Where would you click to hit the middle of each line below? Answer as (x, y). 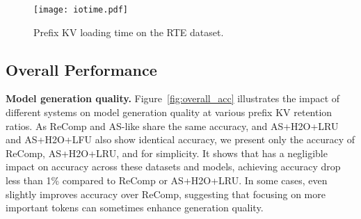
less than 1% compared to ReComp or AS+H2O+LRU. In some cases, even (167, 180)
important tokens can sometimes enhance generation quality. (135, 208)
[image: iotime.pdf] (81, 10)
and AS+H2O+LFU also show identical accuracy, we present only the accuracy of (180, 139)
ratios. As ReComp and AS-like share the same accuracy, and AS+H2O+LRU (172, 125)
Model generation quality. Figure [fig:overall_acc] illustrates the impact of (173, 98)
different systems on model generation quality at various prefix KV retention (169, 112)
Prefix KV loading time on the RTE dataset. (129, 32)
